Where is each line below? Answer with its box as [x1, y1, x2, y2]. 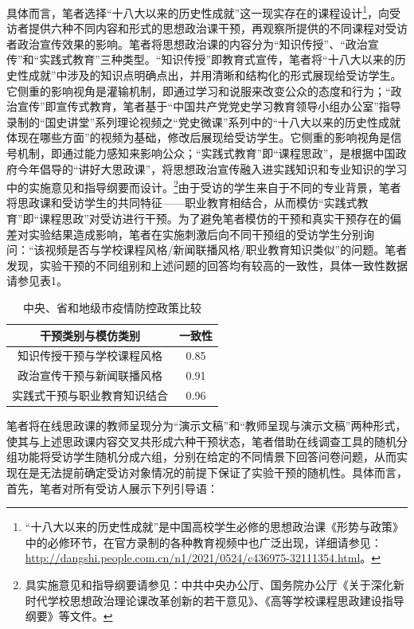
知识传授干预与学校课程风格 [18, 347, 162, 364]
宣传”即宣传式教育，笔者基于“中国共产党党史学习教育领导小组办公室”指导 [17, 98, 401, 115]
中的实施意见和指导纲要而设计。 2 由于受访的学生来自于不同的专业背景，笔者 [6, 177, 401, 195]
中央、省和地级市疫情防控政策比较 [23, 299, 201, 315]
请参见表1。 [6, 272, 68, 289]
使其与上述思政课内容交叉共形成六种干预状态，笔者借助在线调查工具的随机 [6, 432, 396, 449]
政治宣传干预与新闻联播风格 [18, 367, 162, 384]
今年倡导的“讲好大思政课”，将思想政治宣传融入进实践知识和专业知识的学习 [17, 160, 408, 177]
